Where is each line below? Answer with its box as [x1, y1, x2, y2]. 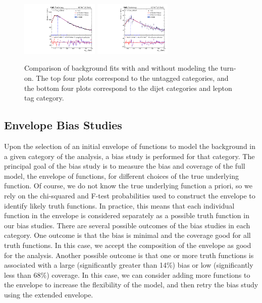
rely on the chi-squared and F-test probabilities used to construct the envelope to [4, 190, 255, 201]
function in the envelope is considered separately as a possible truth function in [4, 210, 249, 221]
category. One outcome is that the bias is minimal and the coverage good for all [4, 230, 251, 240]
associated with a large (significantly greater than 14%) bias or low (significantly [4, 260, 253, 270]
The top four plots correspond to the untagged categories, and [36, 73, 229, 83]
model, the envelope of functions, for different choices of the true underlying [4, 170, 239, 181]
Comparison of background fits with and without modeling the [24, 63, 218, 73]
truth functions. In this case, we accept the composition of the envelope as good [4, 239, 251, 250]
